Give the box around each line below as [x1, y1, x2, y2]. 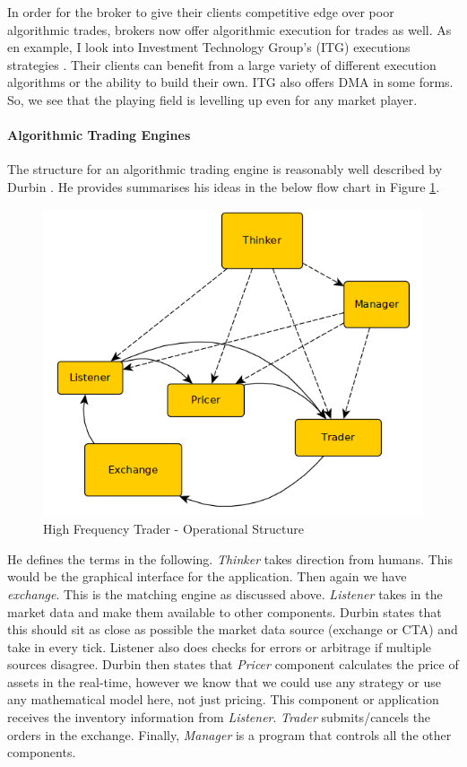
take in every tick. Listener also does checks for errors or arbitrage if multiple [7, 637, 432, 656]
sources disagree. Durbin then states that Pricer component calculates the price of [7, 655, 459, 674]
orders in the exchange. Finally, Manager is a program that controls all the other [7, 725, 452, 744]
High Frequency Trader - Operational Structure [43, 519, 304, 538]
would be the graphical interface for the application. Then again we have [7, 567, 407, 586]
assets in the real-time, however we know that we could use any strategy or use [7, 672, 441, 691]
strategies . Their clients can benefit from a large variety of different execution [7, 55, 437, 74]
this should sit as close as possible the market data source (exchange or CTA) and [7, 620, 458, 639]
